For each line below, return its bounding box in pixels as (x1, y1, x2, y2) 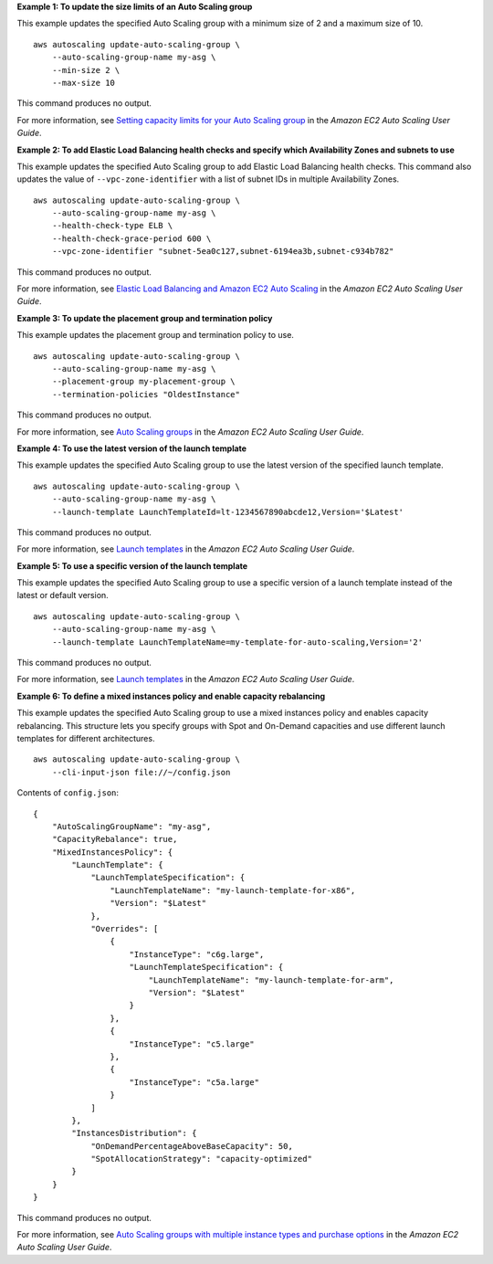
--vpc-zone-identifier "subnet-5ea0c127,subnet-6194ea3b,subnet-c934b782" (51, 247, 394, 257)
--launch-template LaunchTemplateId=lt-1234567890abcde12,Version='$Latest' (51, 507, 404, 517)
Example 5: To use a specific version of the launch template (16, 560, 248, 571)
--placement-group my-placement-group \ (51, 376, 236, 387)
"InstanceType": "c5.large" (129, 1038, 255, 1049)
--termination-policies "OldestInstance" (51, 389, 241, 399)
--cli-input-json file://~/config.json (51, 767, 231, 777)
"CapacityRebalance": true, (51, 834, 178, 845)
